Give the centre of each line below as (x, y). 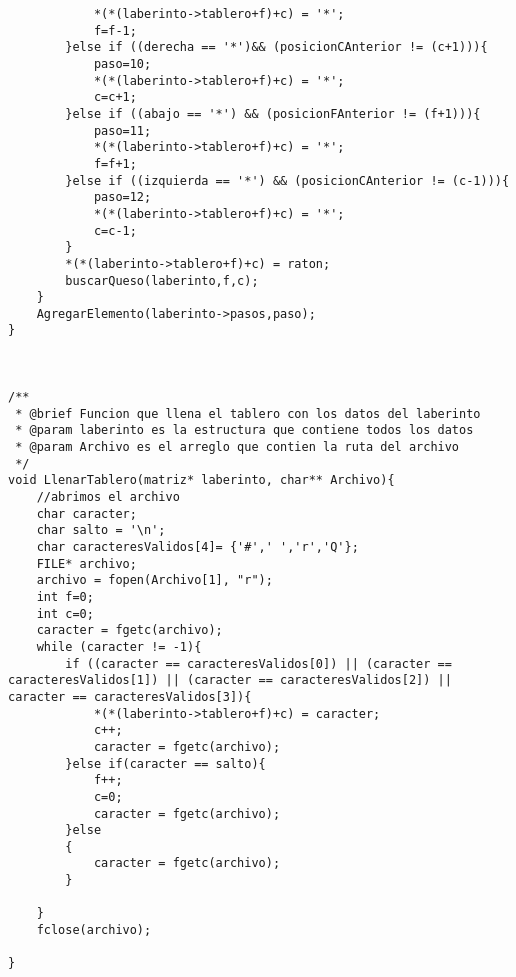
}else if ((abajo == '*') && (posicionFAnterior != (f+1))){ (273, 113)
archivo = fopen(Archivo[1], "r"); (154, 580)
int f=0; (65, 596)
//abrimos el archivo (108, 497)
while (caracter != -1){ (119, 646)
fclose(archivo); (94, 930)
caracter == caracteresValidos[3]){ (130, 696)
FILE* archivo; (86, 563)
